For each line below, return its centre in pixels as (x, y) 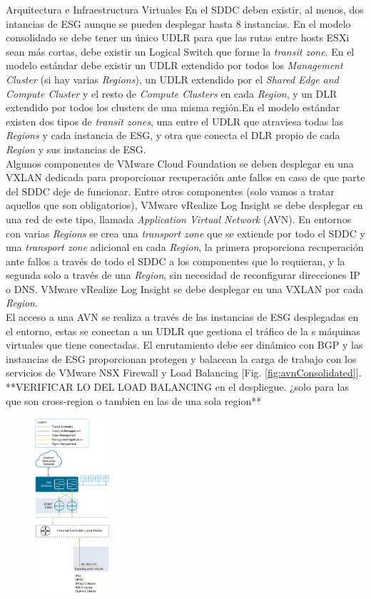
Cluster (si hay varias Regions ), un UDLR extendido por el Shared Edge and (172, 79)
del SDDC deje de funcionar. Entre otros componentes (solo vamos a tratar (170, 191)
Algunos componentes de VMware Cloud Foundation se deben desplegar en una (180, 163)
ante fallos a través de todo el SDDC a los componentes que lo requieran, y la (176, 261)
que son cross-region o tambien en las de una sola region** (134, 400)
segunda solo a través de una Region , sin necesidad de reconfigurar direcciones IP (183, 275)
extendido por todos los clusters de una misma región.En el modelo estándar (173, 107)
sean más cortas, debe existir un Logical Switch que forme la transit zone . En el (180, 51)
